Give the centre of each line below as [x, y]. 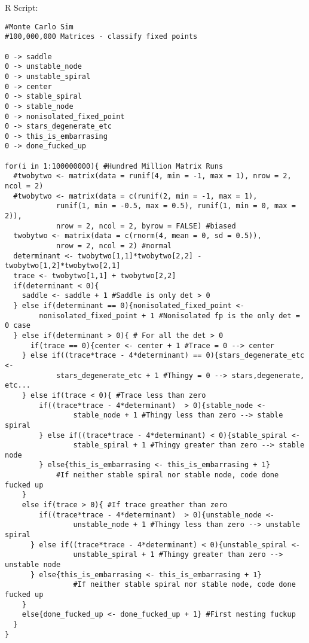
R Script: [22, 7]
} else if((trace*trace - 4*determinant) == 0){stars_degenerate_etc [163, 356]
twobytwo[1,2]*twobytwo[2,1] [63, 266]
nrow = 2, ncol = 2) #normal [114, 246]
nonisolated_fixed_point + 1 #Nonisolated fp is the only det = [169, 316]
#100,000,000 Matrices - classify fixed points [101, 37]
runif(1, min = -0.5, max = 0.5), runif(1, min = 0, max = [176, 206]
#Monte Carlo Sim [39, 27]
